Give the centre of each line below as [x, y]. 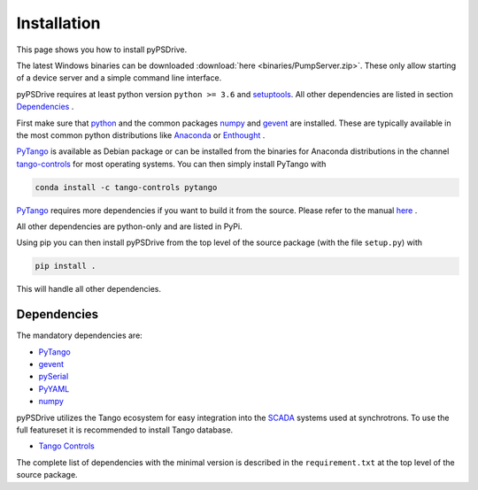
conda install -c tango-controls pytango [126, 187]
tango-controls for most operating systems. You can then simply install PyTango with [171, 164]
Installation [58, 23]
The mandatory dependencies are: [80, 335]
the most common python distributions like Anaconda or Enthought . [141, 135]
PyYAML [54, 388]
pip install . [66, 266]
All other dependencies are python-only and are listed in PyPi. [129, 226]
